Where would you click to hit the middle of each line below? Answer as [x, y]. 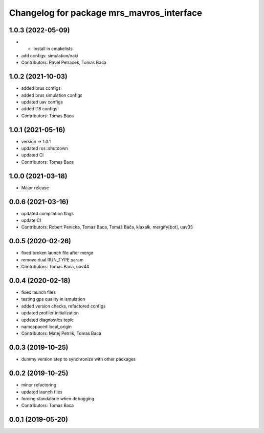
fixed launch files [39, 292]
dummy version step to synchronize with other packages [78, 359]
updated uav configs [42, 102]
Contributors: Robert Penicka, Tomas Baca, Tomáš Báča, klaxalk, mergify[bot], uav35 [107, 227]
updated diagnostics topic [47, 320]
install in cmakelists [53, 49]
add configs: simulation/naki [50, 55]
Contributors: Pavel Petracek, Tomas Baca [64, 63]
